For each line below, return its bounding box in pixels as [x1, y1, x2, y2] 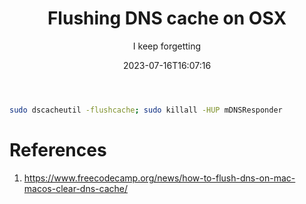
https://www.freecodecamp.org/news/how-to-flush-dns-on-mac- [23, 172, 296, 184]
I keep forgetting [132, 40, 202, 52]
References [9, 139, 107, 161]
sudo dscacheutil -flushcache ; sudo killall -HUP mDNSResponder [9, 105, 283, 115]
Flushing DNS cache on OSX [47, 7, 287, 30]
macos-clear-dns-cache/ [23, 182, 129, 194]
